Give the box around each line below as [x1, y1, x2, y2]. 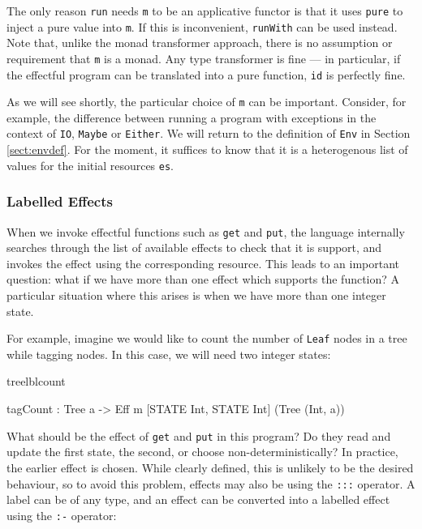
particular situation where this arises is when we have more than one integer [6, 287, 386, 304]
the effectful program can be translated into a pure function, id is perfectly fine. [6, 66, 406, 83]
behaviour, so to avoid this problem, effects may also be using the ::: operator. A [6, 475, 416, 492]
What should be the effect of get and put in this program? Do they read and [6, 427, 391, 444]
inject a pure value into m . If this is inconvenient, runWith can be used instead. [6, 18, 398, 35]
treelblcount [6, 373, 66, 390]
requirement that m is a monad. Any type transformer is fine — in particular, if [6, 49, 401, 66]
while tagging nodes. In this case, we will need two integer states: [6, 345, 331, 362]
